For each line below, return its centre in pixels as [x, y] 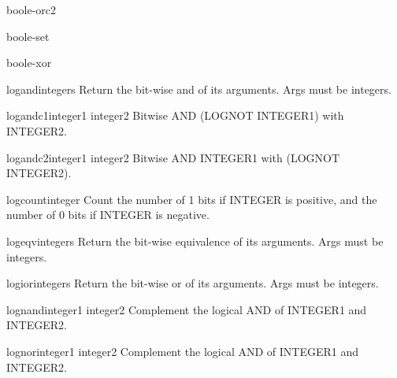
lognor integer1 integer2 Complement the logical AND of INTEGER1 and [183, 351]
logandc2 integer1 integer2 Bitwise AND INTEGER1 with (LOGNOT [173, 157]
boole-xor [29, 63]
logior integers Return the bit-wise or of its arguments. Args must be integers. [193, 283]
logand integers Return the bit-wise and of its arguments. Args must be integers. [199, 89]
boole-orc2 [32, 9]
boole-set [28, 36]
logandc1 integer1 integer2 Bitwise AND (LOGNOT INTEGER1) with [175, 115]
